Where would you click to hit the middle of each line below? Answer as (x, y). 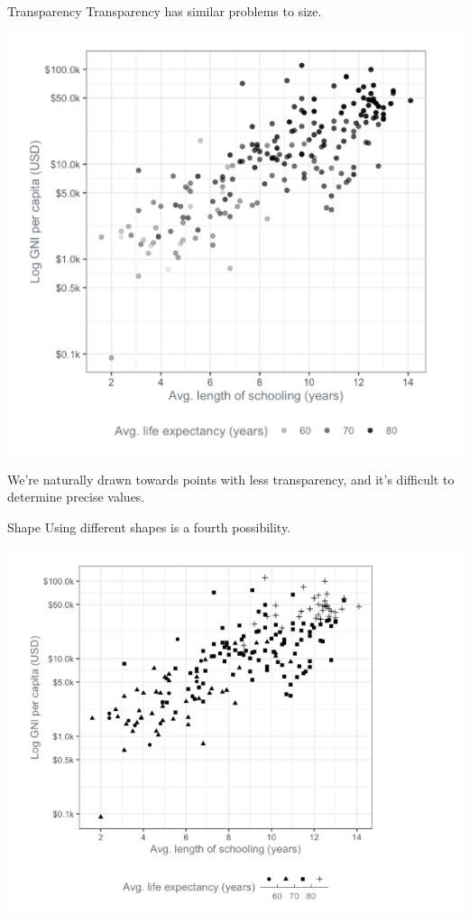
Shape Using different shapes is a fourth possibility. (149, 526)
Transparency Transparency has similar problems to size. (165, 11)
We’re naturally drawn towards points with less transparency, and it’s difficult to (231, 479)
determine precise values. (76, 497)
